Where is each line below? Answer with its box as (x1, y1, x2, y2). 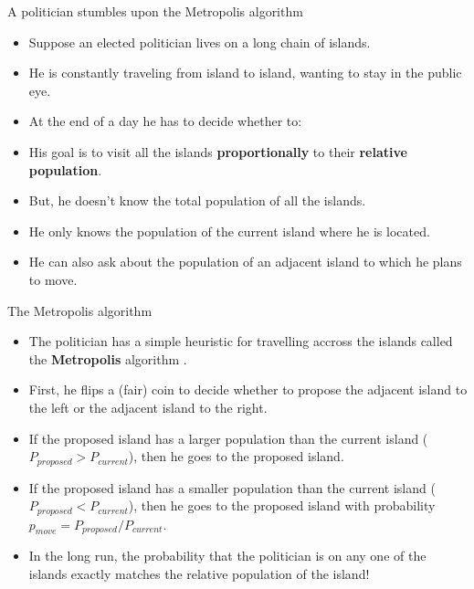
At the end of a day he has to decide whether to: (28, 111, 302, 131)
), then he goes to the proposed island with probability (128, 496, 436, 515)
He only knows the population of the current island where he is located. (28, 221, 430, 240)
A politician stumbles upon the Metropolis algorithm (7, 2, 303, 20)
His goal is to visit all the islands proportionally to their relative (28, 142, 407, 161)
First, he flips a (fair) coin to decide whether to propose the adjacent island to (28, 380, 468, 399)
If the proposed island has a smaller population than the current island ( (28, 478, 436, 497)
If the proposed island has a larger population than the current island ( (28, 428, 428, 447)
